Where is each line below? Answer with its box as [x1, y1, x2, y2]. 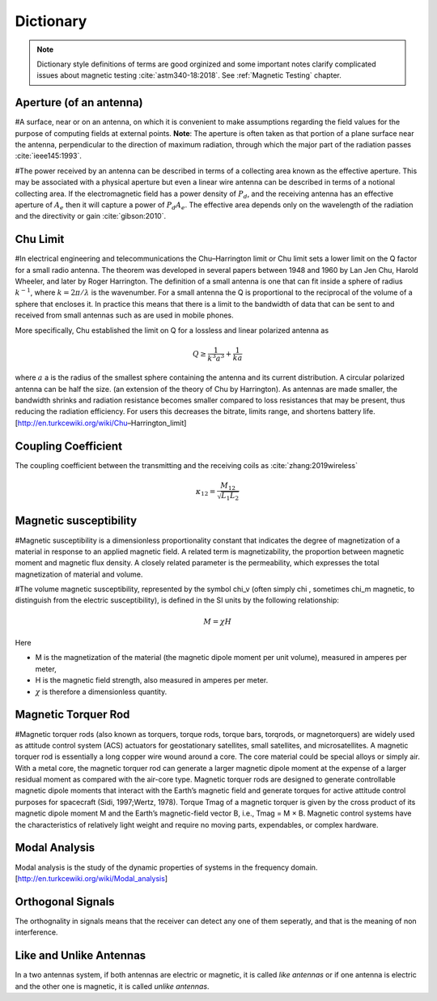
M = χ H [203, 616, 232, 626]
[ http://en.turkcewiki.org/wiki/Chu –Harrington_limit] [15, 418, 187, 428]
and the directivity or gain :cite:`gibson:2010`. [15, 211, 166, 221]
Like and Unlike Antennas [15, 948, 146, 963]
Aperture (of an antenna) [15, 96, 143, 109]
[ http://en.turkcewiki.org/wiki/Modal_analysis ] [15, 873, 168, 883]
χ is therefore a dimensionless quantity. [35, 687, 168, 696]
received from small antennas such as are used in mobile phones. [15, 310, 234, 320]
